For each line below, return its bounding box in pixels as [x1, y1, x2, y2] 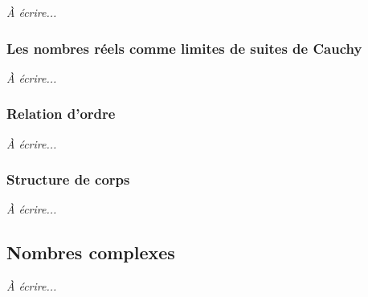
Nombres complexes [6, 240, 175, 265]
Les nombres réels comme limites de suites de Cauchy [6, 38, 362, 58]
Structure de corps [6, 169, 130, 189]
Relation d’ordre [6, 104, 116, 124]
